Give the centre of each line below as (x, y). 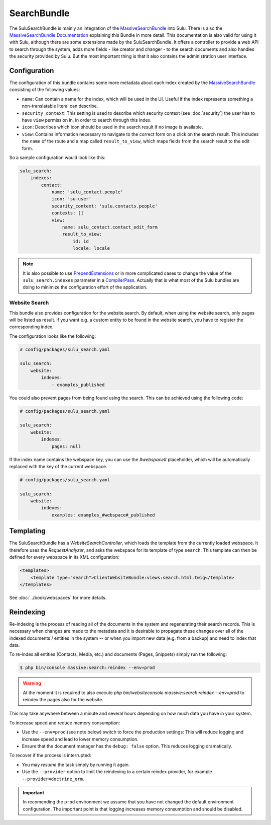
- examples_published (78, 385)
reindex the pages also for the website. (63, 700)
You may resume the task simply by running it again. (76, 765)
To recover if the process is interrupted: (50, 756)
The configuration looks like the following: (53, 336)
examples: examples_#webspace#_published (103, 515)
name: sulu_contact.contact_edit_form (110, 227)
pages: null (66, 446)
